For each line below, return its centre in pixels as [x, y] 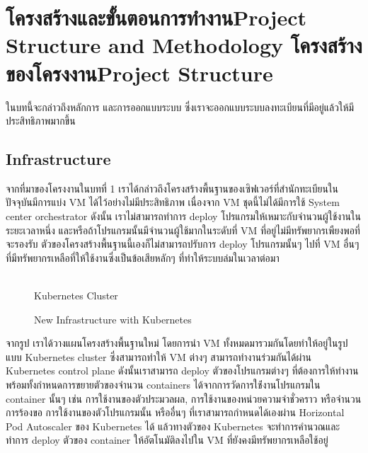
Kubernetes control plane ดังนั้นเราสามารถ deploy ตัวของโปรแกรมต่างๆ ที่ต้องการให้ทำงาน [182, 371]
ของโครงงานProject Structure [139, 73]
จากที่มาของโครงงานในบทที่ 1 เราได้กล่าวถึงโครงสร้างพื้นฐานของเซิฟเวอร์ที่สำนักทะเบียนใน [172, 188]
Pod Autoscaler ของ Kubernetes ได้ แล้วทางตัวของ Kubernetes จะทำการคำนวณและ [173, 426]
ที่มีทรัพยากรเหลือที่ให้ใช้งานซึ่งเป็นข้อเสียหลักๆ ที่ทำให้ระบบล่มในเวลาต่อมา [143, 257]
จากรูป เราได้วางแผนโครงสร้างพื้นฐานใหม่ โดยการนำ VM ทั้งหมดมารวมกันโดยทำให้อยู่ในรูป [177, 343]
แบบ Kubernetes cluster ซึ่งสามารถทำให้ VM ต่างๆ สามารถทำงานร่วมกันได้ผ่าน [159, 356]
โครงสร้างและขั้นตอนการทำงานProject [156, 17]
